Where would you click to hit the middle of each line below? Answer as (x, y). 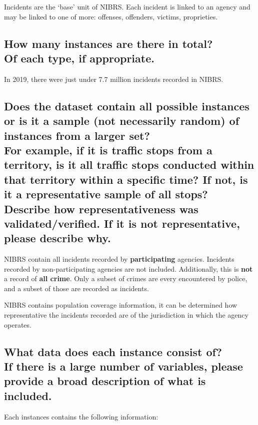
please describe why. (57, 238)
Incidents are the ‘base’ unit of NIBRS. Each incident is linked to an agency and (127, 6)
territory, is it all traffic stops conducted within (129, 165)
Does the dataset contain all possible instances (127, 106)
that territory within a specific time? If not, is (126, 179)
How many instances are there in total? (108, 43)
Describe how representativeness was (101, 209)
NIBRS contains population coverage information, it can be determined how (121, 305)
